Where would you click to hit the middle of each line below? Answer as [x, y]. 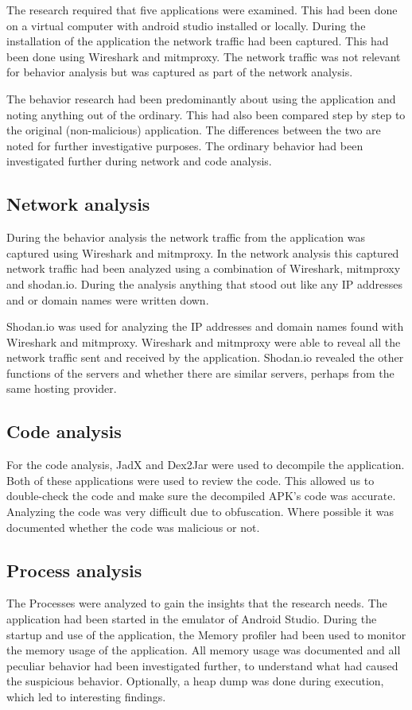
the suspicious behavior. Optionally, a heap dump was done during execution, [195, 681]
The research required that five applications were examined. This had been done [202, 10]
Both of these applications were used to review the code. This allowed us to [190, 480]
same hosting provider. [62, 388]
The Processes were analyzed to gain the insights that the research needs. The [197, 603]
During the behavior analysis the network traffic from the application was [186, 237]
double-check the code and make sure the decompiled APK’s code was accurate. [201, 496]
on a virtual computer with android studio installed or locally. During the [186, 25]
